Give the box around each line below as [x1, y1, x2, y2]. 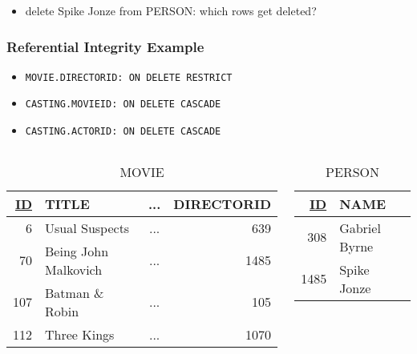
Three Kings [45, 324, 115, 344]
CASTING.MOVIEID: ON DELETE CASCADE [25, 99, 221, 111]
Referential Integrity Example [6, 36, 204, 56]
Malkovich [45, 259, 103, 279]
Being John [45, 241, 109, 260]
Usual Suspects [45, 218, 130, 237]
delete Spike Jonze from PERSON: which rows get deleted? [25, 2, 317, 18]
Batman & [45, 283, 104, 302]
